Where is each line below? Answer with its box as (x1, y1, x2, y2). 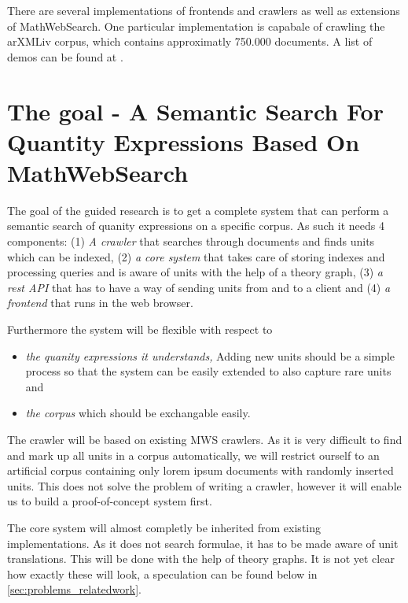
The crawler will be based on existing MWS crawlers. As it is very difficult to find (7, 431, 402, 447)
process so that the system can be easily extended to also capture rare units (25, 363, 391, 379)
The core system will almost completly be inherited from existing (7, 519, 321, 535)
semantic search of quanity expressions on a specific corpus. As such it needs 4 (7, 217, 384, 234)
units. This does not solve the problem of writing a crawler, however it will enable (7, 477, 402, 494)
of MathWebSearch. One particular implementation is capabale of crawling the (7, 17, 385, 34)
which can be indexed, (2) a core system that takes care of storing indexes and (7, 248, 385, 265)
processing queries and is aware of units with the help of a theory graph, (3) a (7, 264, 383, 280)
